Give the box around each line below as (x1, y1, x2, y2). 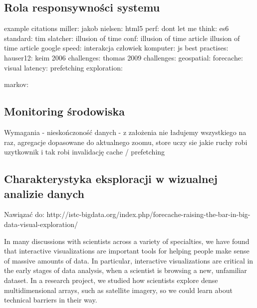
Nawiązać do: (4, 209, 44, 219)
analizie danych (4, 185, 84, 201)
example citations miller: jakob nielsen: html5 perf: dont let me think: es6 (4, 23, 229, 33)
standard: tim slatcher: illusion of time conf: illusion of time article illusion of (4, 32, 240, 43)
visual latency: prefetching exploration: (4, 62, 123, 72)
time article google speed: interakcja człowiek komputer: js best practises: (4, 42, 229, 53)
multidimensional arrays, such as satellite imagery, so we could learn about (4, 284, 233, 295)
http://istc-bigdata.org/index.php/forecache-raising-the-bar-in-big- (46, 209, 251, 219)
